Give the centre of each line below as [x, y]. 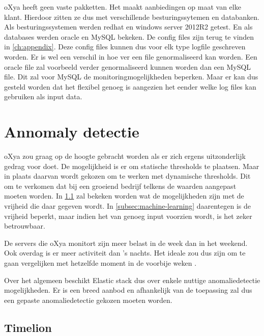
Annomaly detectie [72, 132]
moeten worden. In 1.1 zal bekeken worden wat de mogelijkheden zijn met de [124, 196]
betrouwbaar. [25, 226]
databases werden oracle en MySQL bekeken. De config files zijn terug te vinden [129, 36]
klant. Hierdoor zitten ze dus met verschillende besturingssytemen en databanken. [132, 17]
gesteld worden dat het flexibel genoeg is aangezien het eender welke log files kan [130, 86]
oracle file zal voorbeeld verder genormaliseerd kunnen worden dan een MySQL [128, 66]
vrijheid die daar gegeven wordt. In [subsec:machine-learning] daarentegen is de [127, 206]
